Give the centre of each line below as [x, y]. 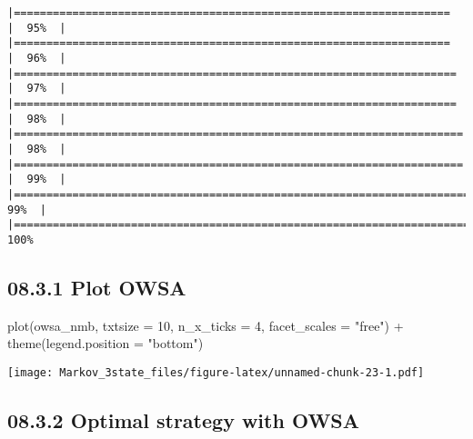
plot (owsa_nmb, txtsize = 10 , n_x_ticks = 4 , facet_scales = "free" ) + [206, 325]
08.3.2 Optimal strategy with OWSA [184, 419]
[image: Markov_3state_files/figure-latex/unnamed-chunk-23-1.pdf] [216, 372]
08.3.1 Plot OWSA [97, 287]
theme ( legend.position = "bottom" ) [106, 343]
